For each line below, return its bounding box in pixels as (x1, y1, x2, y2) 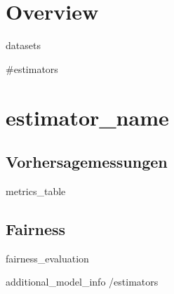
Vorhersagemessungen (6, 151, 168, 173)
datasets (6, 38, 41, 53)
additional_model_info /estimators (6, 274, 159, 289)
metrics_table (6, 183, 66, 198)
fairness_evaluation (6, 250, 89, 265)
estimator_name (6, 102, 169, 131)
